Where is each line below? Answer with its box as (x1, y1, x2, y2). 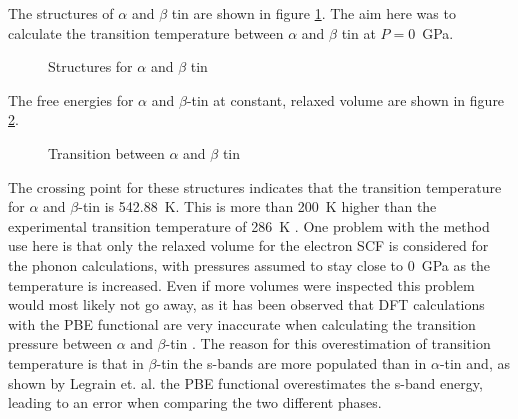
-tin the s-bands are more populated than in (156, 352, 427, 373)
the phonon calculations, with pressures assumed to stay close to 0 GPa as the (8, 254, 491, 275)
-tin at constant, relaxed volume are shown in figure (186, 89, 505, 110)
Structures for (48, 56, 133, 77)
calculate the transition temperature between (8, 22, 284, 43)
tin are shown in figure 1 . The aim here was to (171, 3, 456, 23)
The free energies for (8, 89, 134, 110)
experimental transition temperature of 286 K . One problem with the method (8, 215, 490, 236)
